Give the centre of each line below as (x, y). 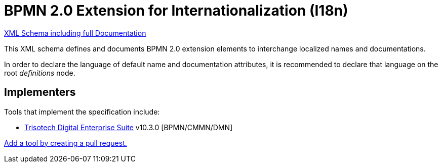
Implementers (40, 92)
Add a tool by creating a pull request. (66, 143)
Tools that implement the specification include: (82, 112)
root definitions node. (40, 73)
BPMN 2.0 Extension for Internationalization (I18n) (176, 11)
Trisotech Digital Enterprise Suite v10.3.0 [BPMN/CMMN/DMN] (129, 127)
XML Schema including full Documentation (75, 33)
